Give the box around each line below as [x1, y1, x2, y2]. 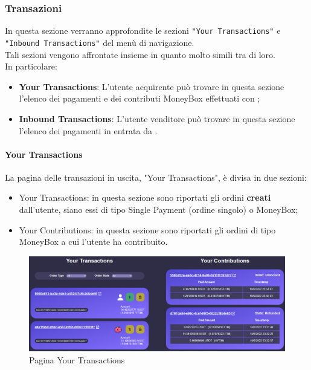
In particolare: [5, 60, 57, 73]
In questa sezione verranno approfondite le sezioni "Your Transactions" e [5, 24, 281, 37]
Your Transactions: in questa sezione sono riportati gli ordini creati [19, 191, 271, 204]
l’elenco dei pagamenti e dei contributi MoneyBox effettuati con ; [19, 92, 260, 105]
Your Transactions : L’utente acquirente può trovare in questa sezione [19, 80, 284, 92]
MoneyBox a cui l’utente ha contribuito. [19, 235, 168, 248]
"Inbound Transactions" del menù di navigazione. [5, 36, 194, 48]
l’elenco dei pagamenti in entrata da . [19, 124, 158, 137]
